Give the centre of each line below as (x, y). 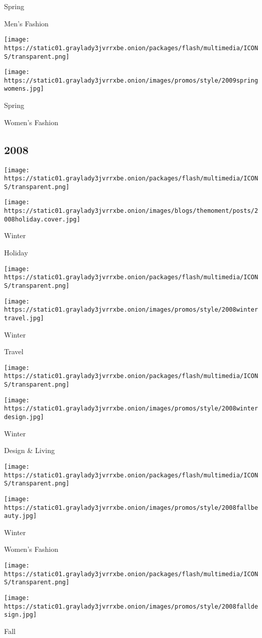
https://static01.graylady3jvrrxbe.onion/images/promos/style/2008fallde (131, 606)
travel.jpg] (24, 318)
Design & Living (30, 450)
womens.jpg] (24, 89)
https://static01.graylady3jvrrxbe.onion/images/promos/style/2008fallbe (131, 508)
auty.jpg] (21, 516)
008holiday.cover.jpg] (42, 219)
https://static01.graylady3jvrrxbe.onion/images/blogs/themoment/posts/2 (131, 211)
